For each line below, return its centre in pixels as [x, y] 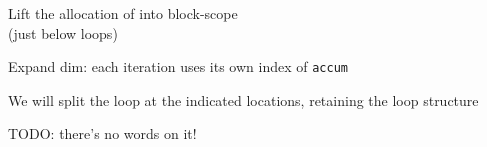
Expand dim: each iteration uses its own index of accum [178, 66]
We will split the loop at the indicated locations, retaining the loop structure [243, 99]
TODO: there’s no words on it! [102, 133]
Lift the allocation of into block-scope [123, 13]
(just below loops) [63, 32]
